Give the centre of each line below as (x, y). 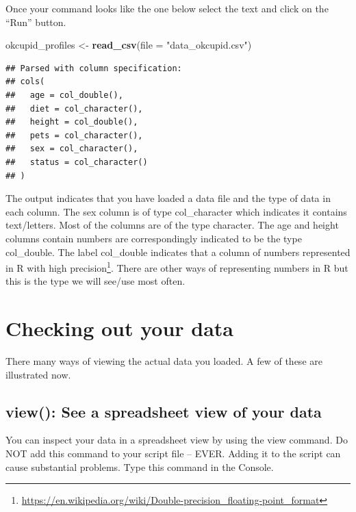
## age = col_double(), (64, 95)
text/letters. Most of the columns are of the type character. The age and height (172, 225)
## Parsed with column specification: (94, 68)
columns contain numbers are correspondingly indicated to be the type (154, 238)
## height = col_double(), (72, 122)
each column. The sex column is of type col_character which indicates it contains (176, 211)
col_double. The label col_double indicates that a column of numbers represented (178, 252)
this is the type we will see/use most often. (96, 281)
